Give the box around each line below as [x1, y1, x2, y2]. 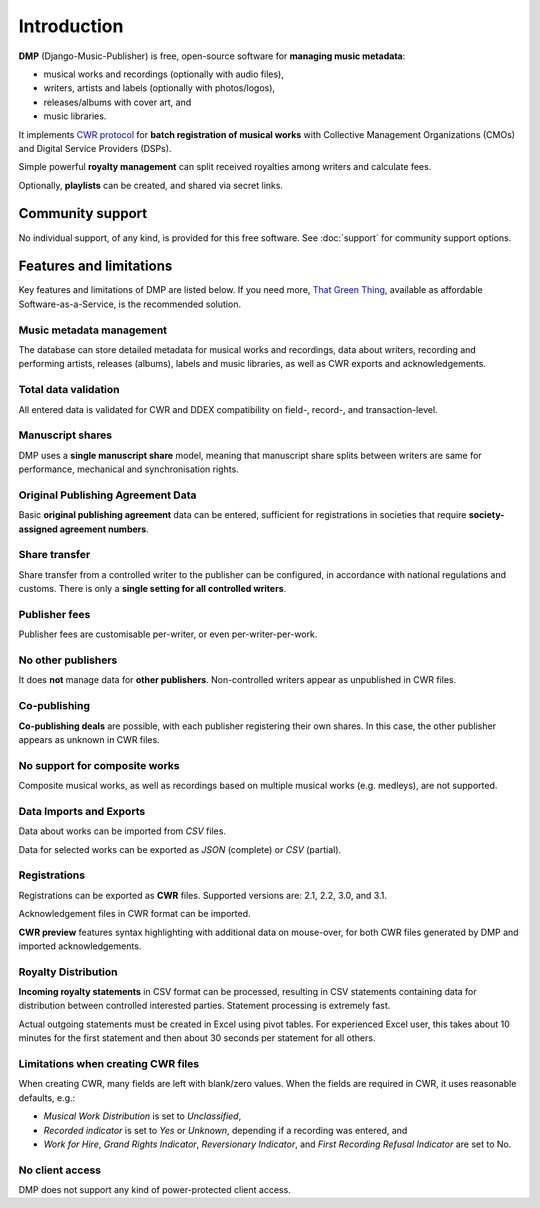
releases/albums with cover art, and [43, 96, 192, 108]
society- [468, 509, 505, 521]
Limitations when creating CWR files [18, 1057, 200, 1071]
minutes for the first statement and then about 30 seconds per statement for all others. [18, 1032, 376, 1044]
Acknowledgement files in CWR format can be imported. [18, 908, 251, 920]
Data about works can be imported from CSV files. [18, 825, 227, 837]
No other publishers [18, 653, 118, 667]
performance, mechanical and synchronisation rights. [18, 463, 239, 475]
